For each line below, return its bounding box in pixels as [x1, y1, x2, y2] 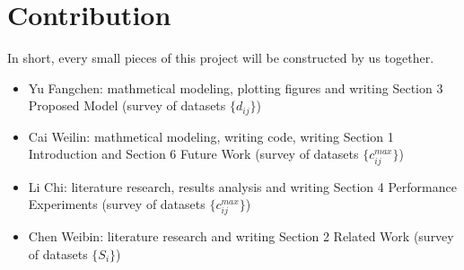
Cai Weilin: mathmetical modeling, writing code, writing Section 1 [28, 126, 394, 145]
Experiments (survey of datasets [28, 195, 206, 213]
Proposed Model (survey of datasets [28, 96, 226, 115]
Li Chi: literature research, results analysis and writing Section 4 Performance [28, 177, 457, 196]
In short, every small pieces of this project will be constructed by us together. [7, 48, 434, 67]
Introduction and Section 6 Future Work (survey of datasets [28, 144, 359, 163]
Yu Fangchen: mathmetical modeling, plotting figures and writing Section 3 [28, 78, 443, 97]
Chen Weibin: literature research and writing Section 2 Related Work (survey [28, 227, 454, 246]
